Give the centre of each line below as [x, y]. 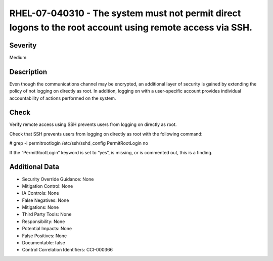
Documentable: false [43, 243]
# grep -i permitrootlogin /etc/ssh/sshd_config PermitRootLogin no [79, 143]
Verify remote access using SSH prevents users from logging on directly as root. [93, 124]
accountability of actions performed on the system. [63, 98]
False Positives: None [44, 236]
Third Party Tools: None [47, 214]
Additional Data [34, 167]
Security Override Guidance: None [58, 179]
